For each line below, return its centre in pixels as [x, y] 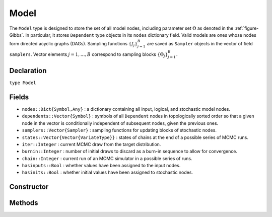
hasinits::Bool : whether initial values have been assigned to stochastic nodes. [108, 172]
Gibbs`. [17, 35]
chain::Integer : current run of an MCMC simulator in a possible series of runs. [107, 158]
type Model [23, 83]
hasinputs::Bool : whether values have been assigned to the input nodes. [101, 166]
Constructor [29, 187]
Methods [24, 203]
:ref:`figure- [247, 28]
